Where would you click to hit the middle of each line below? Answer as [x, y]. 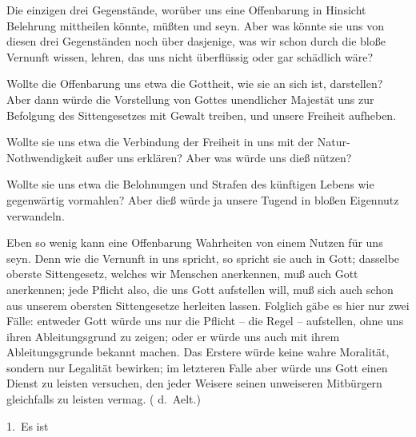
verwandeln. [36, 215]
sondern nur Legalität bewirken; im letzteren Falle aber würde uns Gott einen [197, 367]
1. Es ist [28, 425]
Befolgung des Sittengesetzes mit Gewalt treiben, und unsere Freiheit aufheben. [202, 115]
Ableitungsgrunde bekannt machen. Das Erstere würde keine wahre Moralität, [198, 352]
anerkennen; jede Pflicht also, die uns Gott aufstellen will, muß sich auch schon [200, 289]
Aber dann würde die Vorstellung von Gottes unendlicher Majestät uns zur [190, 99]
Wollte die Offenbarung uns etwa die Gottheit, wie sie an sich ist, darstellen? [195, 83]
